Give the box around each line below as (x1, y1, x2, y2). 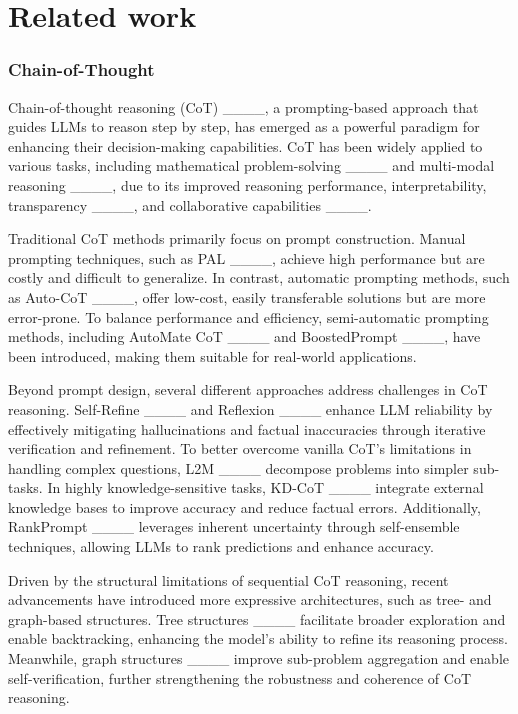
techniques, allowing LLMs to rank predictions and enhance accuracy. (8, 536, 434, 557)
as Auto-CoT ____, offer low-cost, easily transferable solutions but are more (8, 286, 486, 307)
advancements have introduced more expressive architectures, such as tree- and (8, 589, 492, 610)
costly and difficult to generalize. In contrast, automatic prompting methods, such (8, 267, 510, 288)
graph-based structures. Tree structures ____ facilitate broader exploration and (8, 608, 506, 629)
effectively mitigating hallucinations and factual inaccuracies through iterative (8, 418, 486, 439)
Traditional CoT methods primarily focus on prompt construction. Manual (8, 228, 466, 249)
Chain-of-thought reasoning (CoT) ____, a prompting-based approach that (8, 96, 479, 117)
